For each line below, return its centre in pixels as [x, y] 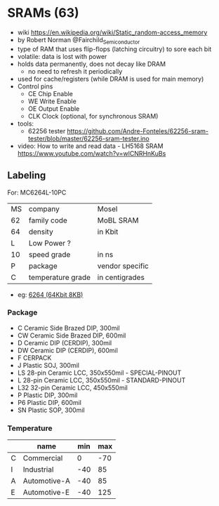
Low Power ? [50, 243]
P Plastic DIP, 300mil [47, 395]
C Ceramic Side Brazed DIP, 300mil [69, 328]
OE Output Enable [54, 108]
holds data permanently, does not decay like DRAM [92, 64]
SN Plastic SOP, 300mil [51, 410]
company [44, 208]
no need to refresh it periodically [75, 71]
